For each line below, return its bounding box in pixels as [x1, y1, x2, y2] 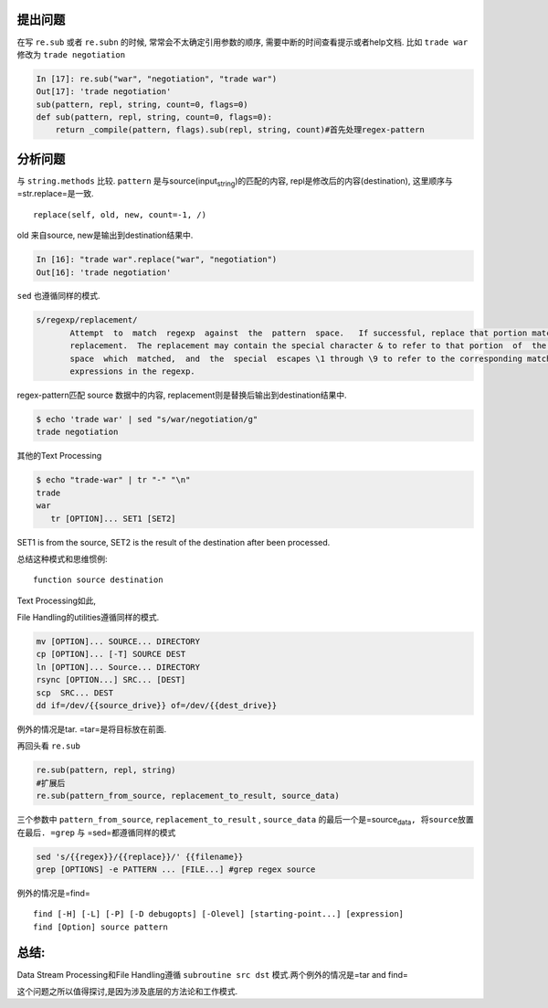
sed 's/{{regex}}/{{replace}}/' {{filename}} [36, 851, 244, 862]
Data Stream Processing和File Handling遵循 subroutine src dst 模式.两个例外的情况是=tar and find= [16, 969, 408, 980]
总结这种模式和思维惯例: [16, 553, 109, 564]
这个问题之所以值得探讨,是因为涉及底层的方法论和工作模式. [16, 985, 238, 996]
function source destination [33, 575, 163, 585]
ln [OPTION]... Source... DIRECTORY [36, 662, 201, 672]
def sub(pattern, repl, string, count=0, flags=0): [36, 112, 273, 122]
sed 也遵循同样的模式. [16, 291, 100, 302]
